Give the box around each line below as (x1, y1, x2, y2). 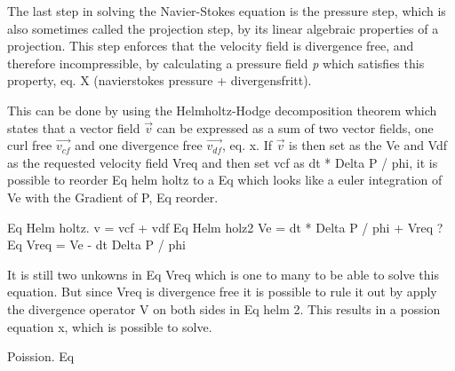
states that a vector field (7, 118, 140, 137)
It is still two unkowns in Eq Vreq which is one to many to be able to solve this (7, 264, 439, 283)
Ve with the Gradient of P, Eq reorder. (7, 187, 219, 206)
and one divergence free (75, 136, 203, 154)
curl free (7, 136, 52, 154)
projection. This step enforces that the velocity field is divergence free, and (7, 36, 414, 55)
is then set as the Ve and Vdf (289, 136, 448, 154)
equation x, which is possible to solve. (7, 317, 212, 335)
